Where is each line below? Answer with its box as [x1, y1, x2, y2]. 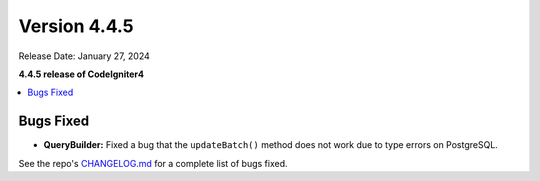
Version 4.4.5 [18, 15, 134, 37]
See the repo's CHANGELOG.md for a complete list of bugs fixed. [18, 157, 289, 169]
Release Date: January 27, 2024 [18, 50, 150, 62]
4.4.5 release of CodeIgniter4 [18, 68, 145, 80]
